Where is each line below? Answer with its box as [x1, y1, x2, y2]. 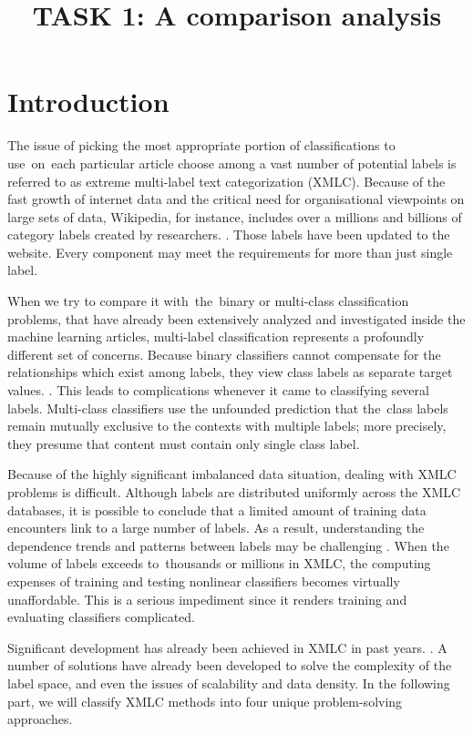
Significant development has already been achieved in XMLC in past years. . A [7, 637, 447, 657]
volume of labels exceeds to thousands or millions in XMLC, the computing [7, 554, 431, 573]
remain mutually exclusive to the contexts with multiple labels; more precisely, [7, 416, 447, 435]
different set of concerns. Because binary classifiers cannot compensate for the [7, 344, 441, 363]
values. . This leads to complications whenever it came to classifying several [7, 381, 429, 400]
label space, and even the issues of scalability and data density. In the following [7, 673, 450, 692]
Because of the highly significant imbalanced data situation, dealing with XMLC [7, 464, 457, 484]
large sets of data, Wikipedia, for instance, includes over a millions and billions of [7, 207, 462, 226]
